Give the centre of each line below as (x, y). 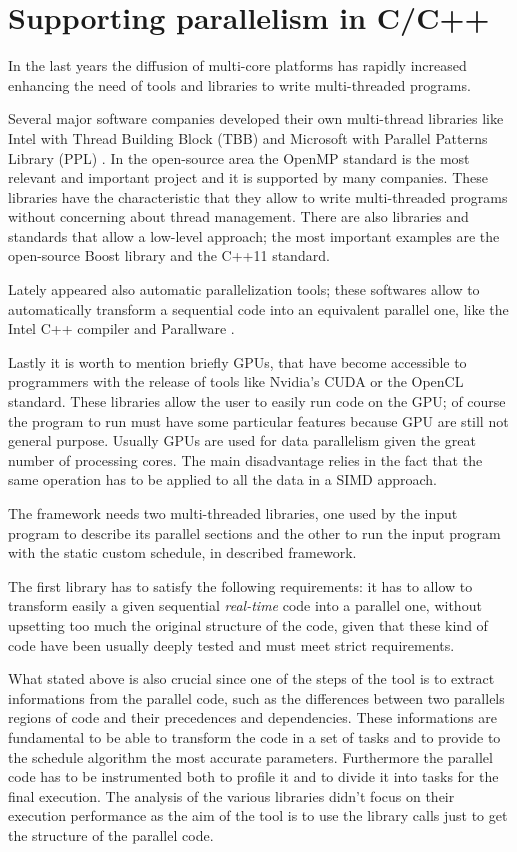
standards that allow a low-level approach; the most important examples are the (254, 235)
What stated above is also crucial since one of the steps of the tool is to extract (251, 678)
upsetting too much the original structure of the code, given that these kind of (248, 624)
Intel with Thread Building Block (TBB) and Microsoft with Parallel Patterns (248, 137)
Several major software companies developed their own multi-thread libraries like (256, 118)
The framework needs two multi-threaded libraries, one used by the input (233, 513)
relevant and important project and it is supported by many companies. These (248, 177)
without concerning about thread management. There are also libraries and (238, 216)
